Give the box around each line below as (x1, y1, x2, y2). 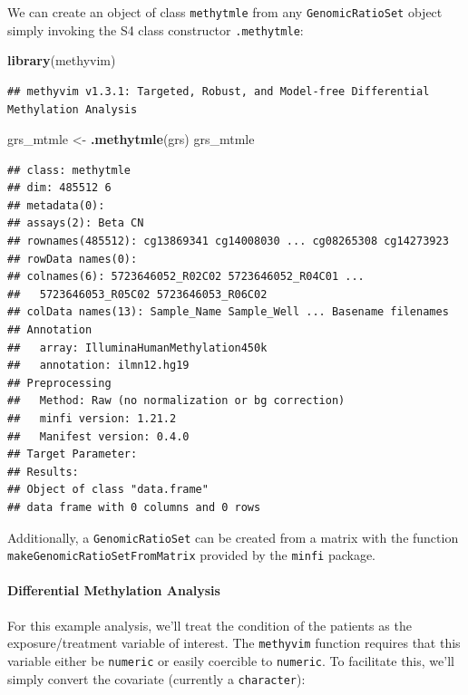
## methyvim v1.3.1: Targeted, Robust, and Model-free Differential (7, 84, 430, 98)
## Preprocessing (7, 376, 112, 390)
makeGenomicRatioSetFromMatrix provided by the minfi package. (7, 545, 376, 565)
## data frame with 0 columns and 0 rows (7, 500, 261, 514)
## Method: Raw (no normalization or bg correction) (7, 394, 346, 408)
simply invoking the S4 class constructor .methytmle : (7, 20, 304, 39)
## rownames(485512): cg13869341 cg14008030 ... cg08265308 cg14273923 (7, 235, 449, 248)
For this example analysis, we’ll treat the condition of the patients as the (7, 615, 412, 634)
